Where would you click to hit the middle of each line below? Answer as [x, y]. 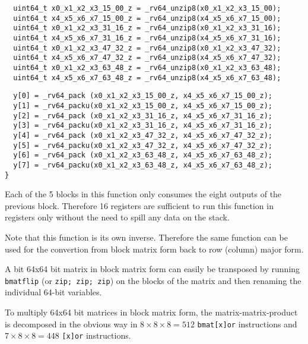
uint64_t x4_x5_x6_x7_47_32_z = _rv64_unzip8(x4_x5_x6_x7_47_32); [147, 58]
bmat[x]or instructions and [247, 324]
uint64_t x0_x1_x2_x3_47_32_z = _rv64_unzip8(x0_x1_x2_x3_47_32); [147, 48]
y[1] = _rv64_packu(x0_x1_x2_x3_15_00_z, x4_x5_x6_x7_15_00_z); [143, 105]
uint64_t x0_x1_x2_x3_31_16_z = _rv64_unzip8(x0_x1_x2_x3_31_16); [147, 28]
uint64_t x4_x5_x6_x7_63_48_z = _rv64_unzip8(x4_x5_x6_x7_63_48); [147, 78]
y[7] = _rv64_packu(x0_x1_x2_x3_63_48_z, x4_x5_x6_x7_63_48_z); [143, 165]
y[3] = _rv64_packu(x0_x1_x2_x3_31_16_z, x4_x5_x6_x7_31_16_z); [143, 126]
